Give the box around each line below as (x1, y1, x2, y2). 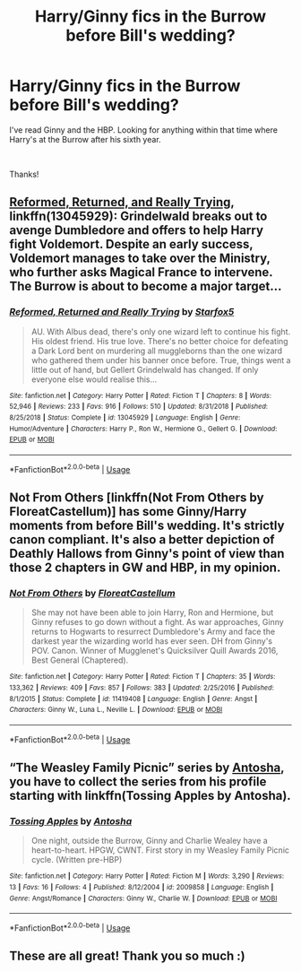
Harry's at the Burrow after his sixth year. (9, 134, 161, 144)
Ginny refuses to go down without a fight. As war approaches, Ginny (30, 617, 284, 628)
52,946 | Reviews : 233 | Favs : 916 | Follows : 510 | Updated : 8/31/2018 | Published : (9, 402, 269, 412)
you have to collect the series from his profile (9, 774, 267, 789)
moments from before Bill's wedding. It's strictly (9, 517, 285, 533)
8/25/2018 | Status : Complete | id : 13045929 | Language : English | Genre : (9, 412, 241, 422)
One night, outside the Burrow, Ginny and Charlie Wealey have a (30, 836, 269, 846)
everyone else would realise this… (30, 374, 158, 385)
